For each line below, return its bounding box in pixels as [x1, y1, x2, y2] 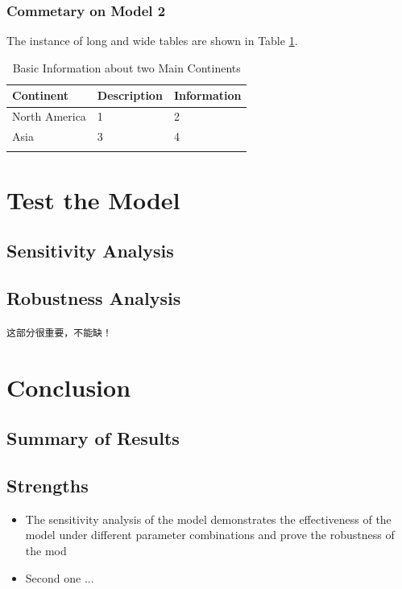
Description [97, 87, 163, 104]
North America [12, 108, 86, 125]
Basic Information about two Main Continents [12, 59, 241, 76]
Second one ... [25, 569, 94, 586]
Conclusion [6, 370, 131, 403]
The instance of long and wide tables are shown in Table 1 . [6, 32, 298, 49]
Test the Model [6, 183, 180, 216]
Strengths [6, 473, 89, 497]
